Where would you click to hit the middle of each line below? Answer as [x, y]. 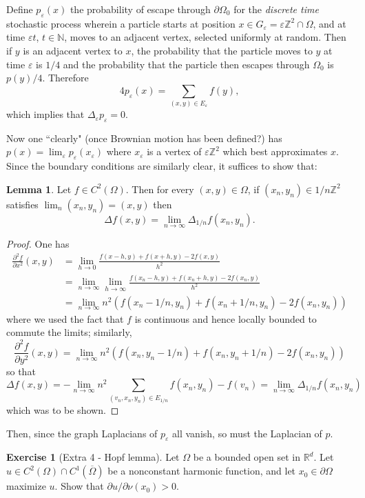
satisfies [22, 204]
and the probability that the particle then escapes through [186, 64]
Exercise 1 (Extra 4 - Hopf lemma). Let [93, 457]
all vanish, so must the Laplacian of [247, 433]
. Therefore [65, 78]
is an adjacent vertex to [73, 50]
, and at [330, 23]
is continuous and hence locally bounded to [226, 318]
